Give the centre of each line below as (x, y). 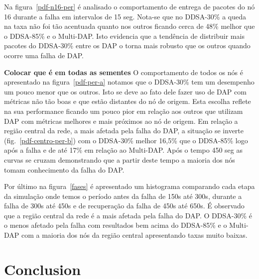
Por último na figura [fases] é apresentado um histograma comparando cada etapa (129, 186)
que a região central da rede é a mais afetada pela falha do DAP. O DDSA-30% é (128, 215)
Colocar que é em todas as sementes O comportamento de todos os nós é (124, 72)
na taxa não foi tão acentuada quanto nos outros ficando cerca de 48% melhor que (129, 26)
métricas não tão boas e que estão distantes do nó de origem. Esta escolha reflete (128, 101)
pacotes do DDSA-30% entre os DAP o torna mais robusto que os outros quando (127, 46)
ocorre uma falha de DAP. (44, 55)
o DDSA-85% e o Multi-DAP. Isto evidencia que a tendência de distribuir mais (124, 36)
